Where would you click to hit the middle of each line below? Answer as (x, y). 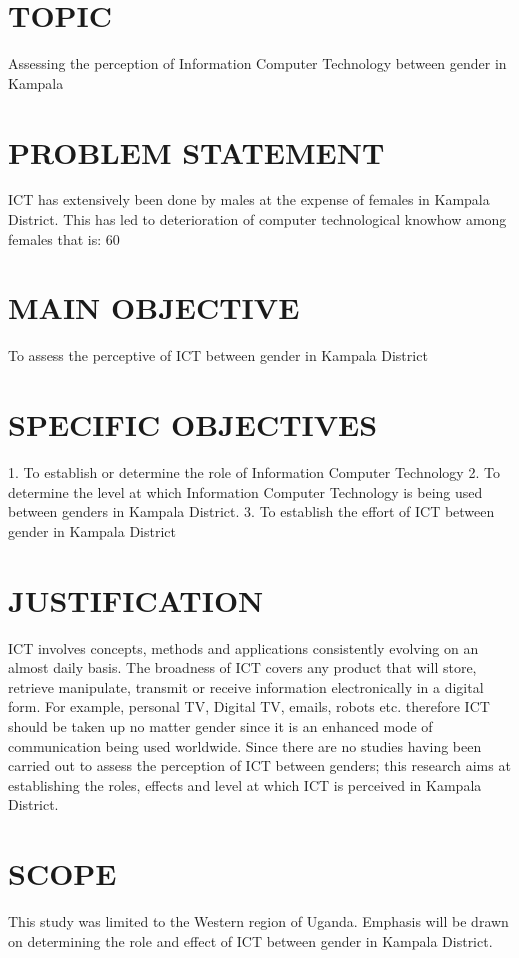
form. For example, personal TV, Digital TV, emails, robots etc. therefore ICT (249, 706)
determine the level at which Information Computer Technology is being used (245, 491)
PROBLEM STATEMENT (196, 151)
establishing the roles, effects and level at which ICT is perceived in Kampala (245, 784)
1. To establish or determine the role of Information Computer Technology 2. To (254, 472)
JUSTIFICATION (136, 599)
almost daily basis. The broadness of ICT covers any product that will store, (242, 667)
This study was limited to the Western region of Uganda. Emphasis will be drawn (258, 921)
